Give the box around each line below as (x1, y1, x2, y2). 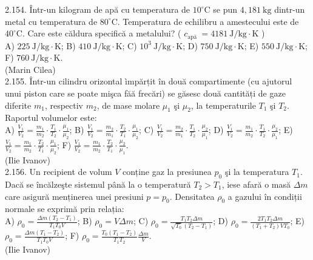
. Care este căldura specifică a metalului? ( (22, 27, 181, 39)
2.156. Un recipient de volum (5, 165, 112, 178)
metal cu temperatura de (5, 15, 98, 27)
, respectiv (44, 98, 83, 111)
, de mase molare (96, 98, 160, 111)
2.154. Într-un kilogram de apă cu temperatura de (5, 3, 190, 15)
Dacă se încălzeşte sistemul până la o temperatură (5, 177, 191, 190)
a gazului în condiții (227, 190, 302, 202)
